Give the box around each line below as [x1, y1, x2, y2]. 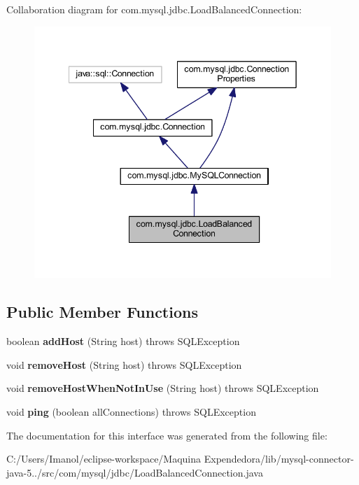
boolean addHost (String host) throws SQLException [6, 334, 240, 349]
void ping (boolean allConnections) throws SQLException [6, 404, 256, 419]
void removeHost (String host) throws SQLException [6, 357, 242, 372]
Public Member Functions [6, 301, 198, 323]
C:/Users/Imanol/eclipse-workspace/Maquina [6, 451, 202, 466]
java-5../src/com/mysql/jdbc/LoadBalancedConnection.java [6, 465, 263, 479]
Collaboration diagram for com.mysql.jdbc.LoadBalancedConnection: [6, 2, 302, 16]
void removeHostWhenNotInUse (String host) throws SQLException [6, 381, 319, 395]
